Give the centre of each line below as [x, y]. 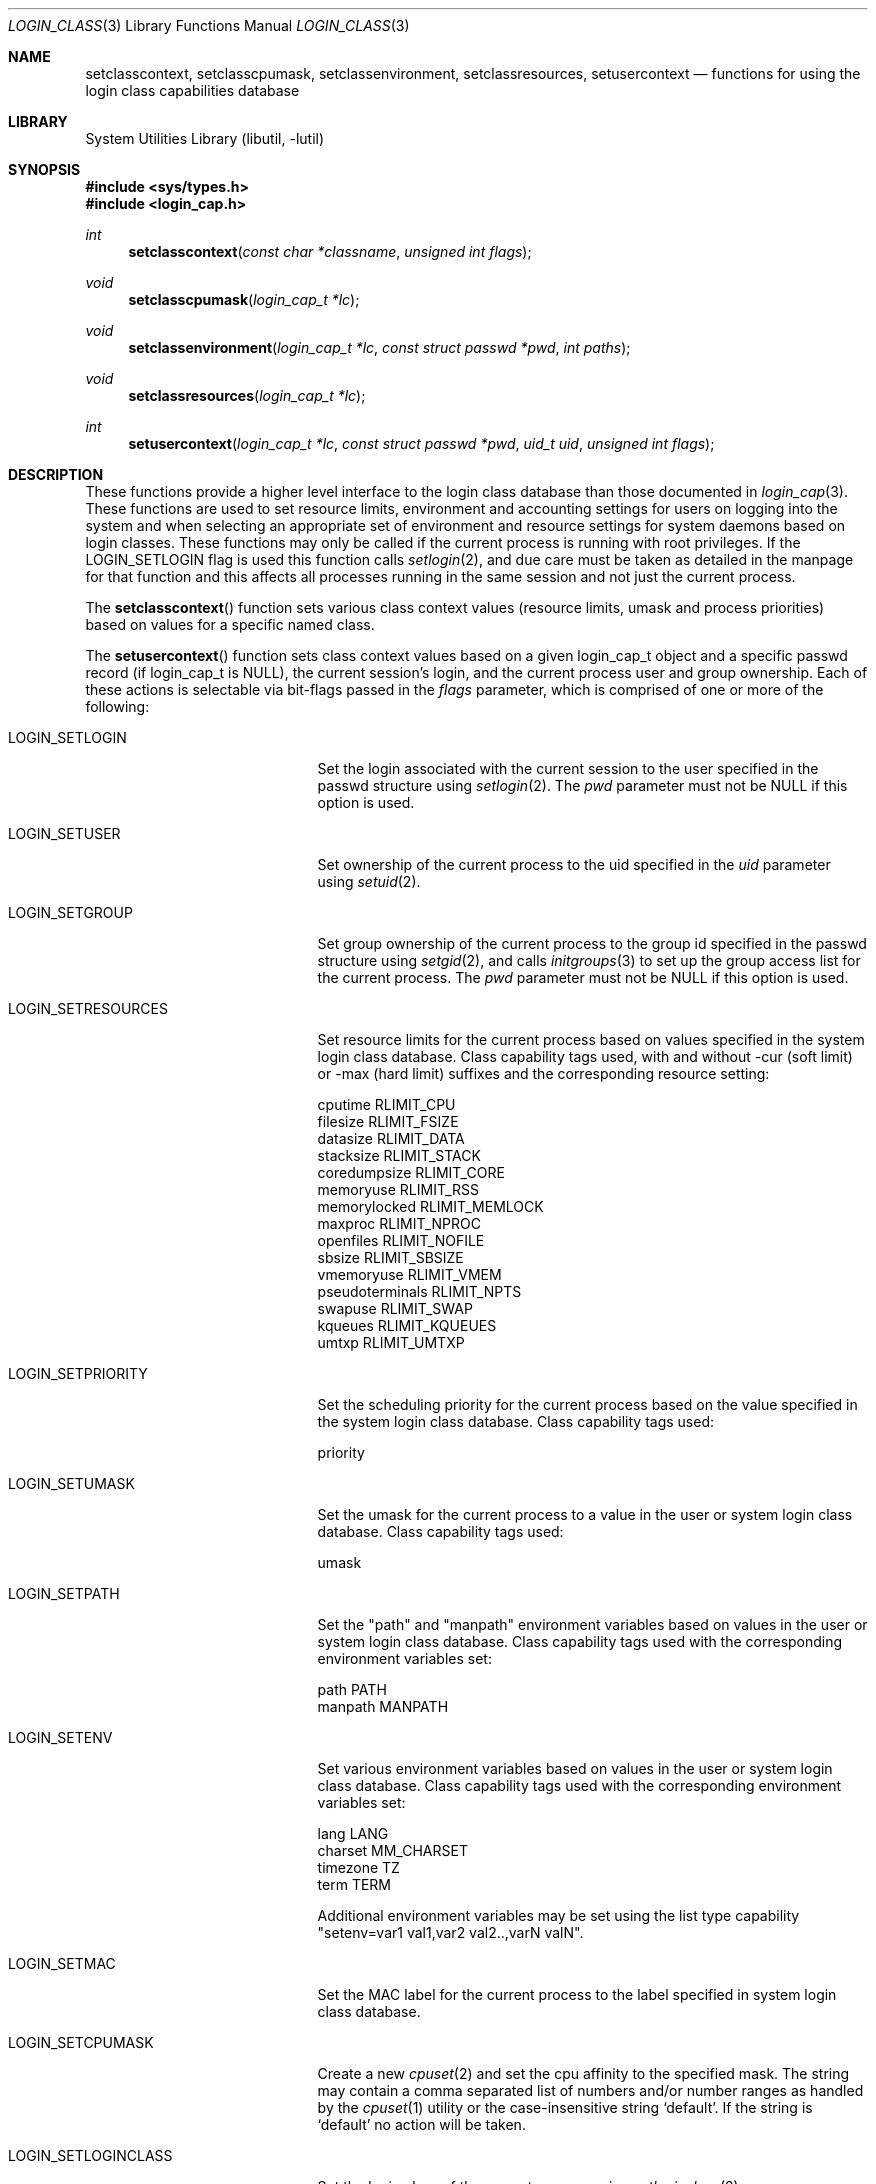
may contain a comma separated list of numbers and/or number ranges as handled [590, 2090]
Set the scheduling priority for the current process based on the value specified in [587, 1404]
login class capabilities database [192, 90]
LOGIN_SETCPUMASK [81, 2042]
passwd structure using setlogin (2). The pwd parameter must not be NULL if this [582, 785]
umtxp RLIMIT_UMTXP [391, 1342]
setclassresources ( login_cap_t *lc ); [247, 395]
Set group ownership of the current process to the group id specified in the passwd [592, 943]
